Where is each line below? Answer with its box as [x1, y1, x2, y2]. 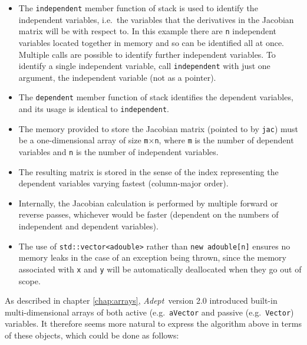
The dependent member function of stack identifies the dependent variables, [18, 91, 293, 103]
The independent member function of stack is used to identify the [18, 2, 258, 14]
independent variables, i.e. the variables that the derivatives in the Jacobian [18, 13, 294, 25]
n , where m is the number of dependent [154, 134, 294, 146]
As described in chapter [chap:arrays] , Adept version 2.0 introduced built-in [5, 294, 278, 307]
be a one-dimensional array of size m [18, 134, 148, 146]
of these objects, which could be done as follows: [5, 328, 179, 341]
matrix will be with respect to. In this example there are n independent [18, 25, 276, 37]
